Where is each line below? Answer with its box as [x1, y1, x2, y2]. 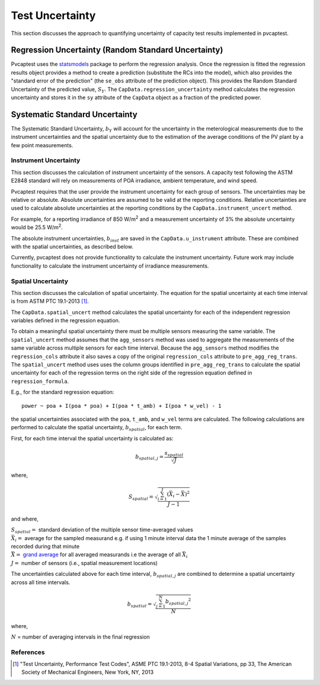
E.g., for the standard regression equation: [11, 389, 114, 396]
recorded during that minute [11, 543, 80, 550]
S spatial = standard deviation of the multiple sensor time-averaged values [11, 526, 194, 535]
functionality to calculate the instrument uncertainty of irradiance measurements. [11, 262, 209, 269]
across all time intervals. [11, 579, 71, 586]
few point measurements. [11, 141, 73, 148]
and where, [11, 515, 39, 522]
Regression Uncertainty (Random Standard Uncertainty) [11, 45, 223, 55]
